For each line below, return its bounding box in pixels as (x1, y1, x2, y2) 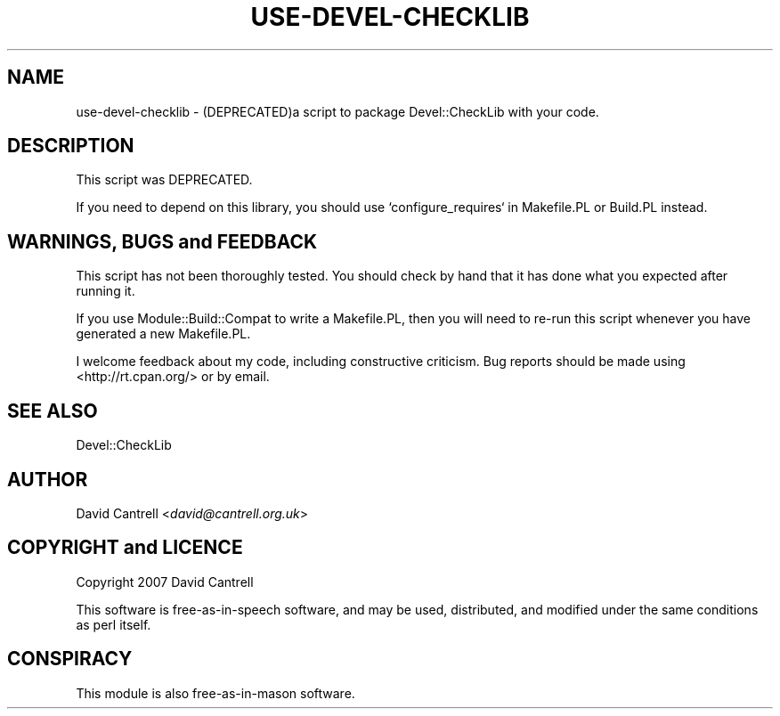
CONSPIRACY (7, 647, 133, 671)
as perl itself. (76, 616, 151, 632)
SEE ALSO (7, 399, 98, 422)
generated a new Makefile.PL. (76, 326, 251, 342)
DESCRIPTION (7, 134, 134, 158)
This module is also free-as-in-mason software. (76, 685, 355, 701)
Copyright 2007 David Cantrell (76, 574, 254, 590)
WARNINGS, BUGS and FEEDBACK (7, 230, 318, 253)
